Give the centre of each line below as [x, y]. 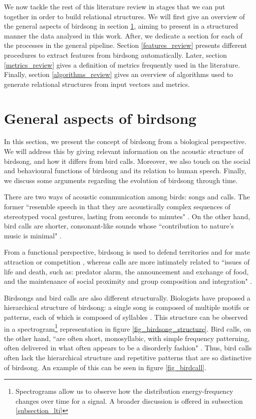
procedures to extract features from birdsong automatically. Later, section [115, 55]
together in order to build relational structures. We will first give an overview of [125, 16]
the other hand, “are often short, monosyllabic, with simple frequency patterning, [127, 338]
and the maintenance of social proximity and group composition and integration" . [128, 281]
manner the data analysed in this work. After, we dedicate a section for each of [123, 35]
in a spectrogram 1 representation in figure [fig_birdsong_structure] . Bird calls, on [128, 328]
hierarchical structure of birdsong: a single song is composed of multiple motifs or [127, 307]
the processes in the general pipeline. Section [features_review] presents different [126, 45]
